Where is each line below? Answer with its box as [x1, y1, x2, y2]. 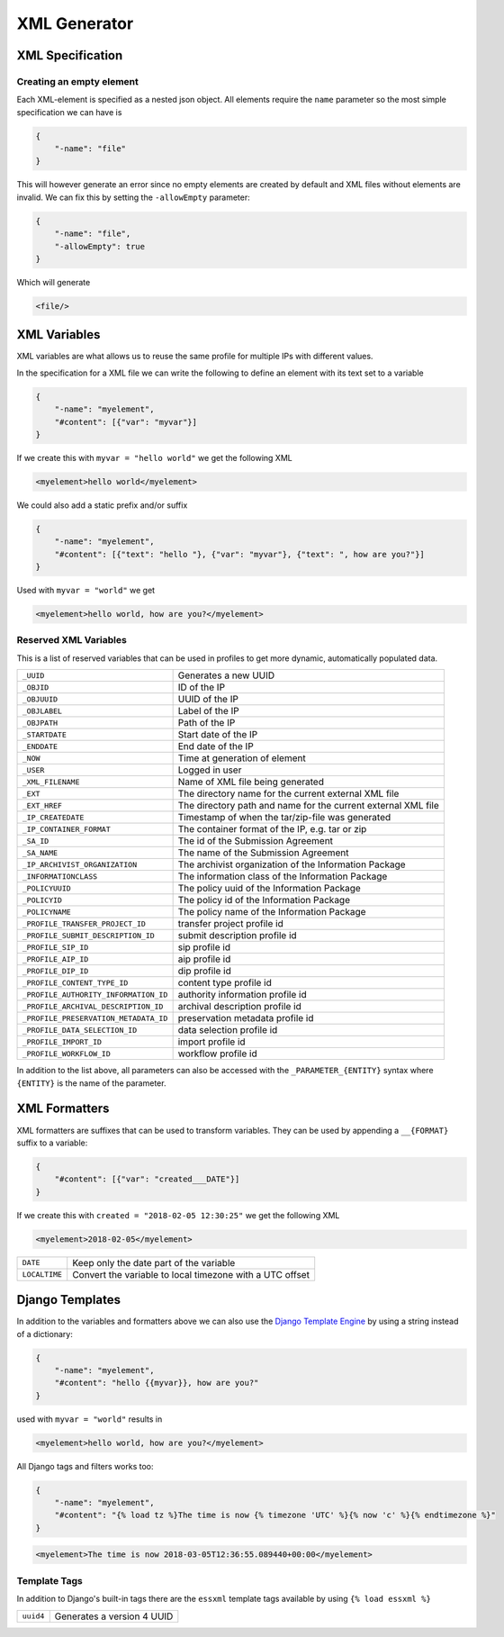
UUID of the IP [177, 693, 238, 706]
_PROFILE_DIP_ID [22, 966, 89, 976]
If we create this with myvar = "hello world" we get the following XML [16, 453, 292, 463]
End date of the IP [177, 740, 254, 753]
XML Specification [16, 48, 123, 63]
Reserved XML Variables [16, 634, 128, 647]
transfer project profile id [177, 918, 283, 930]
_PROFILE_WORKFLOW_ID [22, 1049, 112, 1058]
